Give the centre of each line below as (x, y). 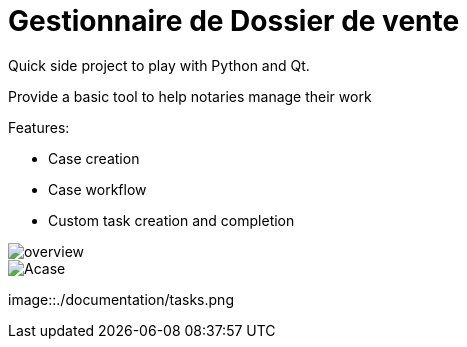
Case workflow (97, 189)
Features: (39, 127)
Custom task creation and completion (171, 220)
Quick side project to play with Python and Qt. (159, 65)
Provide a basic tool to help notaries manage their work (190, 96)
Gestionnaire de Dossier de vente (234, 21)
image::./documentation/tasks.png (121, 299)
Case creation (94, 158)
